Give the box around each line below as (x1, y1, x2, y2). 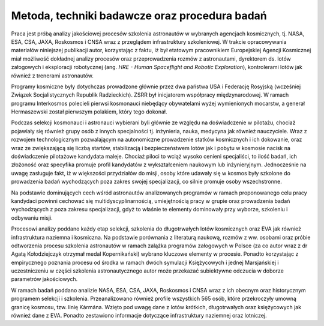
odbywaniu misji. (11, 214, 53, 222)
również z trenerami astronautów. (11, 72, 94, 79)
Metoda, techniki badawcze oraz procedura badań (11, 9, 267, 22)
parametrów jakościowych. (11, 276, 78, 283)
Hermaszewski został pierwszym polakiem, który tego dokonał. (11, 108, 167, 115)
